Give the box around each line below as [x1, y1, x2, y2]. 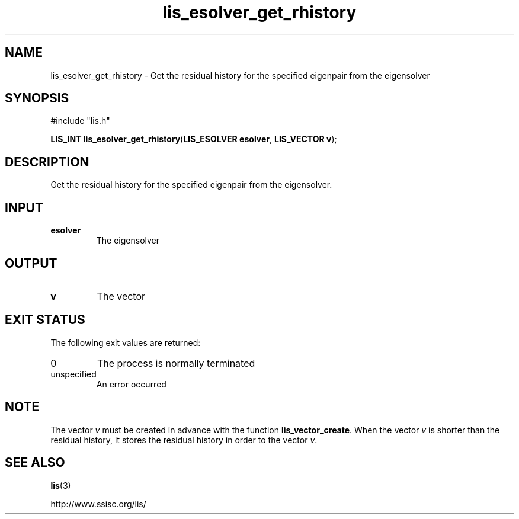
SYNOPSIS [5, 91, 69, 106]
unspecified [50, 369, 97, 379]
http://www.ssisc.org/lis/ [50, 498, 146, 509]
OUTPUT [5, 255, 57, 271]
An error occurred [96, 379, 166, 389]
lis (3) [50, 480, 71, 491]
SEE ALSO [5, 455, 65, 470]
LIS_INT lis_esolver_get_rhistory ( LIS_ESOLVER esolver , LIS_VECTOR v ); [50, 134, 337, 145]
